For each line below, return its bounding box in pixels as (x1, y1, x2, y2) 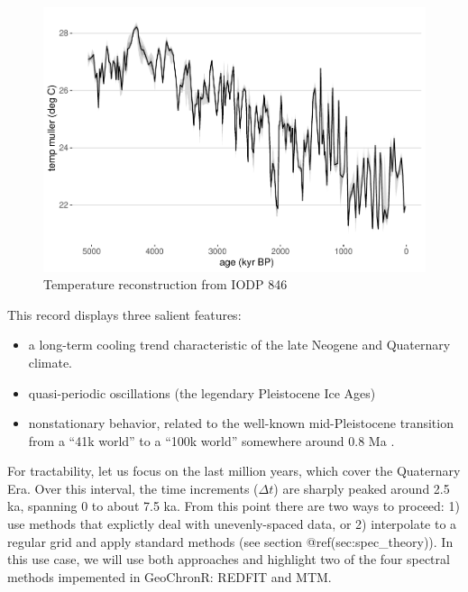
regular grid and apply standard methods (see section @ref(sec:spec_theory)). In (7, 532, 454, 551)
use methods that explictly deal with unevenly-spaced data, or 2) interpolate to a (7, 515, 457, 533)
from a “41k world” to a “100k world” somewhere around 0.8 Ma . (28, 431, 395, 450)
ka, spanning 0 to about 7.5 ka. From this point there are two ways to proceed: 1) (7, 496, 460, 515)
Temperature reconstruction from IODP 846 (43, 275, 288, 294)
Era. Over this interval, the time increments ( (7, 478, 259, 497)
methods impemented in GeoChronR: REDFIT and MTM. (7, 567, 332, 586)
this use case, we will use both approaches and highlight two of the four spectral (7, 550, 450, 569)
